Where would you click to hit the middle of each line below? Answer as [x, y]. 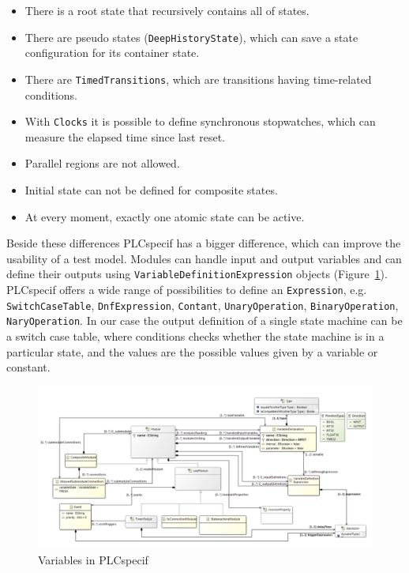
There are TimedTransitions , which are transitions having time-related [198, 79]
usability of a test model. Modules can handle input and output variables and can [204, 258]
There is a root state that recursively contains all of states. [167, 10]
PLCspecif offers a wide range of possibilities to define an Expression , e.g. [187, 289]
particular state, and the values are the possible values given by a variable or [192, 351]
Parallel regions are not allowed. [102, 163]
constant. [28, 367]
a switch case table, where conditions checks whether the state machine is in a [195, 336]
